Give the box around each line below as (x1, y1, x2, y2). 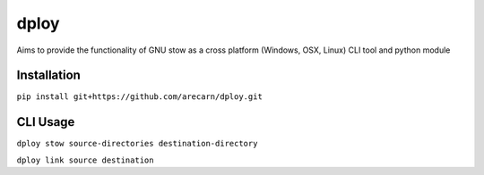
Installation (16, 68, 81, 83)
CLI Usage (16, 114, 75, 129)
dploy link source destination (16, 154, 154, 165)
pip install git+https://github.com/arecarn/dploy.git (16, 92, 264, 102)
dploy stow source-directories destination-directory (16, 138, 258, 149)
